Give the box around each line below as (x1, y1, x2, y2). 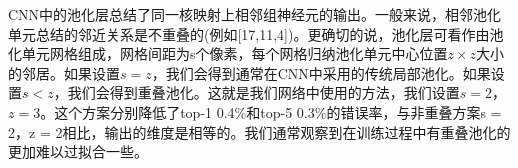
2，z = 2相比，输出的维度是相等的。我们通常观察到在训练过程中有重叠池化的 (8, 121, 511, 142)
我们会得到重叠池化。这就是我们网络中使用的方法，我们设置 (67, 82, 460, 103)
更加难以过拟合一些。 (8, 141, 148, 162)
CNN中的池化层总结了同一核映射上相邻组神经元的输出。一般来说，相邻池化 (8, 4, 502, 24)
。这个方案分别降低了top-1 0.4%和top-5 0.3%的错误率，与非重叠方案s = (40, 101, 502, 122)
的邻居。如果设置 (8, 62, 120, 83)
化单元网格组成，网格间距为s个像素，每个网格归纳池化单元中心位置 (8, 43, 448, 64)
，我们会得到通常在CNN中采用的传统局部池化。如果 (151, 62, 491, 83)
